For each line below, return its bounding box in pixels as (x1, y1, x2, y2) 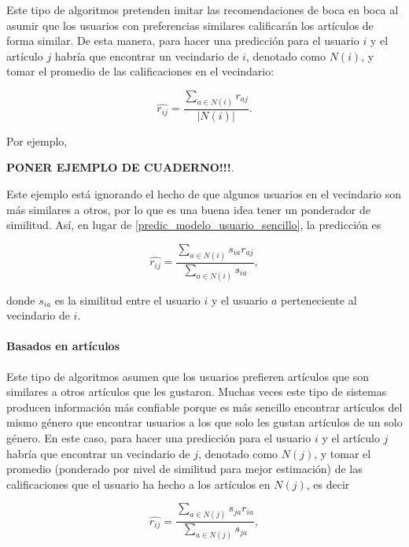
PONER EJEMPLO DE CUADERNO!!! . (6, 159, 234, 176)
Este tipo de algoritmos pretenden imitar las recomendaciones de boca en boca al (6, 2, 399, 17)
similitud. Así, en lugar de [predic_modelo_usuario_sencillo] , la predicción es (6, 216, 381, 233)
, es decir (306, 475, 350, 492)
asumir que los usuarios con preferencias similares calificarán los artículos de (6, 17, 374, 33)
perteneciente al (281, 291, 357, 308)
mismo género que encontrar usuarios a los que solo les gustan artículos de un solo (6, 414, 403, 431)
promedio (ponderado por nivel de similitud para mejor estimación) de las (6, 460, 363, 477)
